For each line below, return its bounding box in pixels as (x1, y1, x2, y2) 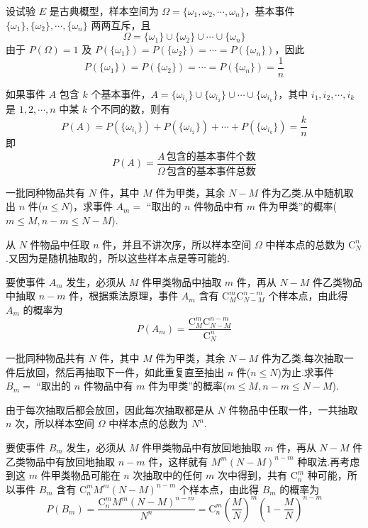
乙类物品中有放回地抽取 (6, 453, 115, 468)
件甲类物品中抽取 (142, 274, 222, 289)
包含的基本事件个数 (166, 151, 256, 162)
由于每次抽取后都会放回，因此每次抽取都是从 (6, 402, 214, 417)
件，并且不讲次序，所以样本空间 (102, 236, 252, 251)
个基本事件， (91, 86, 151, 101)
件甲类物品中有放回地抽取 (142, 439, 262, 454)
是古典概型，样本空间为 (49, 4, 159, 18)
